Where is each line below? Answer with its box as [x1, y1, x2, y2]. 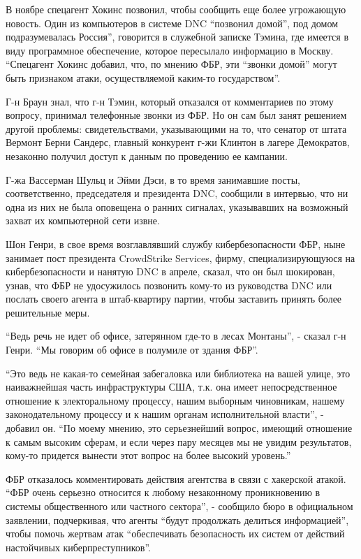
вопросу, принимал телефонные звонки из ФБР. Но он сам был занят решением [6, 108, 347, 122]
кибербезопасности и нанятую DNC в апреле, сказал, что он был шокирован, [6, 264, 335, 279]
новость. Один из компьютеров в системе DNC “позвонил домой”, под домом [6, 15, 339, 30]
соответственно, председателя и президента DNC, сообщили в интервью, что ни [6, 186, 348, 201]
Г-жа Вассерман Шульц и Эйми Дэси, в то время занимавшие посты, [6, 172, 300, 187]
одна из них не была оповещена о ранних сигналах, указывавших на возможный [6, 199, 348, 214]
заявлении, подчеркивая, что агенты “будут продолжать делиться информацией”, [6, 512, 349, 527]
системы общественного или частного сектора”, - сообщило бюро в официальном [6, 499, 353, 513]
